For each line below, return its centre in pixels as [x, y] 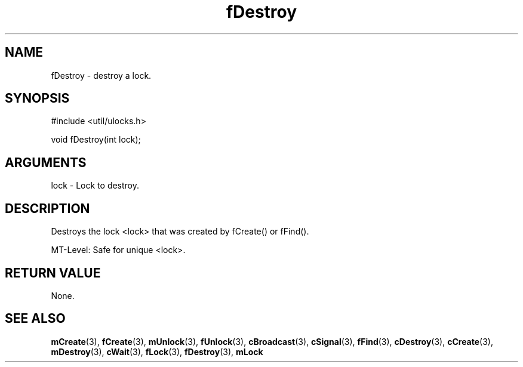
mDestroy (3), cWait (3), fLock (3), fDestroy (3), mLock [157, 351]
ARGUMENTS [46, 162]
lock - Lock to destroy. [95, 186]
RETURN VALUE [53, 273]
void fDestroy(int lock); [96, 140]
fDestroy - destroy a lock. [101, 75]
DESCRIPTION [47, 208]
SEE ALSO [35, 319]
